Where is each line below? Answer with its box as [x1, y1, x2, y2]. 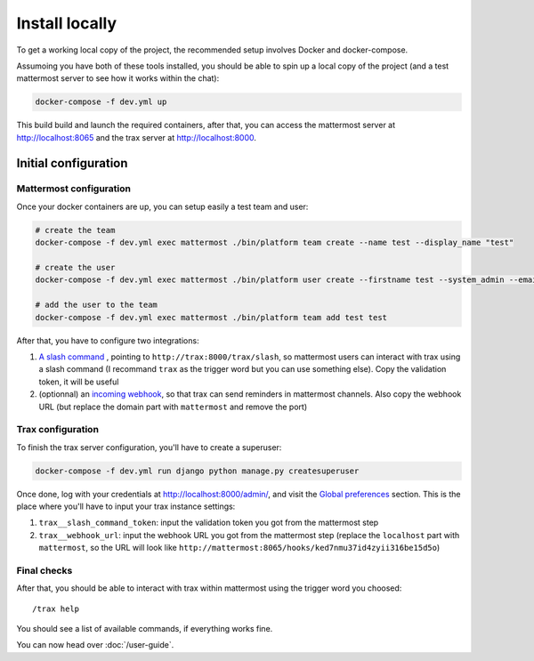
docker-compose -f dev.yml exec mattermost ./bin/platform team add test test [35, 312, 387, 322]
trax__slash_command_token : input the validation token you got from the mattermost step [38, 517, 379, 528]
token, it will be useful [38, 376, 119, 387]
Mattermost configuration [16, 182, 131, 195]
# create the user [35, 262, 116, 272]
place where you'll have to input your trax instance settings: [16, 501, 236, 512]
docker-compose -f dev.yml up [35, 97, 167, 107]
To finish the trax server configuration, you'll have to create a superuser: [16, 441, 282, 453]
